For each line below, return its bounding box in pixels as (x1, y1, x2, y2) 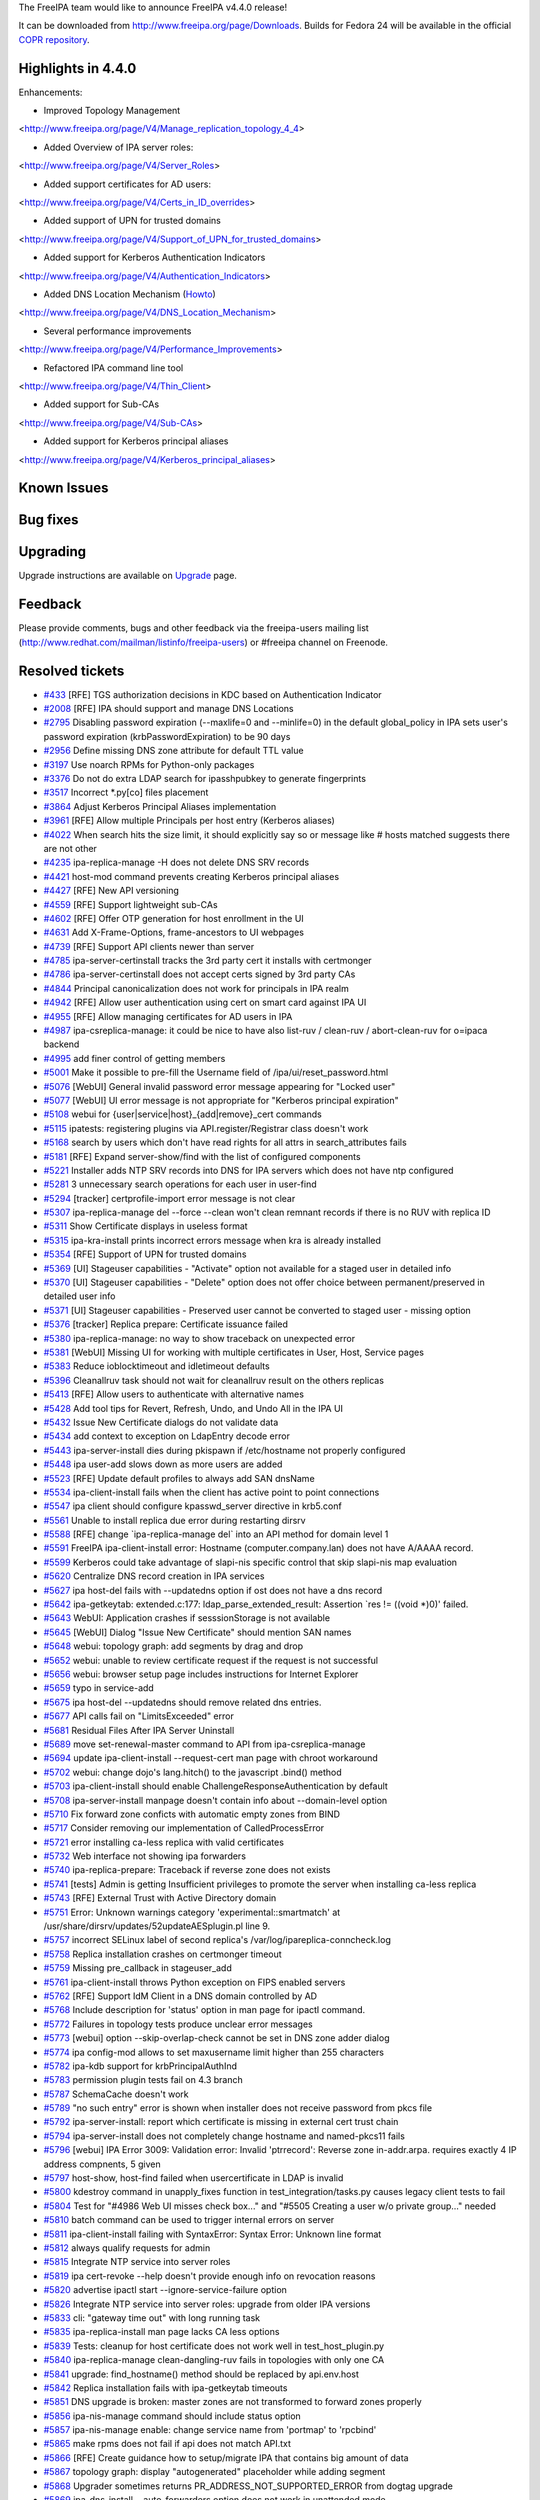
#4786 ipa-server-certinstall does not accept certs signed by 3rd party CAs (43, 968, 356, 980)
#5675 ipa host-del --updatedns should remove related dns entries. (43, 1696, 322, 1708)
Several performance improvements (43, 325, 192, 337)
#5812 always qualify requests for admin (43, 2242, 211, 2254)
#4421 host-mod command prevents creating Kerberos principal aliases (43, 870, 340, 882)
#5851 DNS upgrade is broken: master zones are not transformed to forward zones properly (43, 2396, 422, 2408)
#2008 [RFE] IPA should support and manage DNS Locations (43, 703, 294, 715)
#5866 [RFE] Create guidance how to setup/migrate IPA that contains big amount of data (43, 2451, 409, 2464)
